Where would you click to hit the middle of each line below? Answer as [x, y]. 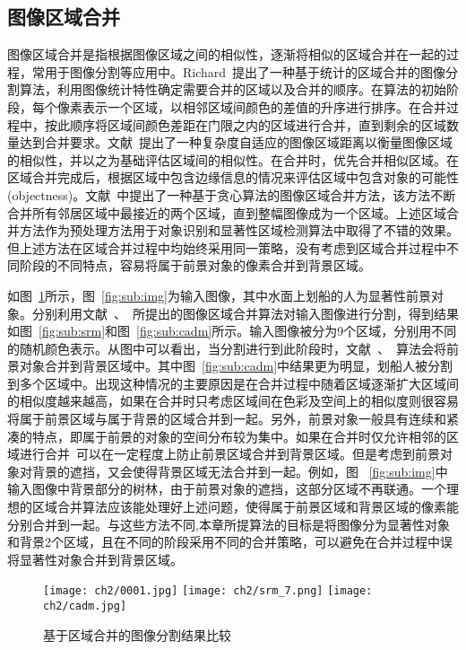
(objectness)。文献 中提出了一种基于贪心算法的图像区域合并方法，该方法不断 [232, 194]
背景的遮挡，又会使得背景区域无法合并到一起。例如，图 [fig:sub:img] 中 [240, 471]
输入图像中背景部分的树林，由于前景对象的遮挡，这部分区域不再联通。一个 [227, 489]
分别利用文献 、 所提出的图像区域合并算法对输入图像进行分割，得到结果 [245, 313]
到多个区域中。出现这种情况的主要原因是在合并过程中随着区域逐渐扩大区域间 [233, 383]
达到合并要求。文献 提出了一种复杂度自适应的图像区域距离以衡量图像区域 [236, 142]
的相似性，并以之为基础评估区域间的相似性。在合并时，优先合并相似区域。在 [233, 159]
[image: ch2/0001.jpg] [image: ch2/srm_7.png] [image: [208, 591]
